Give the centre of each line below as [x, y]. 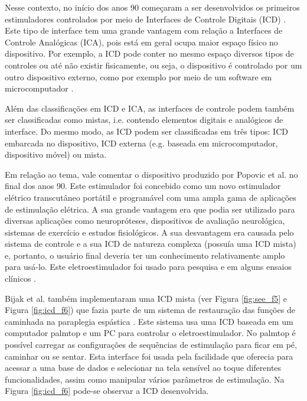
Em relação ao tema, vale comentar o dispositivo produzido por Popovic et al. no [151, 174]
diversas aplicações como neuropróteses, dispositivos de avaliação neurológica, [145, 221]
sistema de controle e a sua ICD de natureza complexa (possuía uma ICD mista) [151, 244]
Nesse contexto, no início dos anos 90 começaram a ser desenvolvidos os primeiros [152, 7]
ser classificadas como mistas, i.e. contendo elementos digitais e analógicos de [144, 120]
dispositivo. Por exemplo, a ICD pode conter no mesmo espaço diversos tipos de [149, 53]
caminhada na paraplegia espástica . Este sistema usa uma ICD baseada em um [149, 321]
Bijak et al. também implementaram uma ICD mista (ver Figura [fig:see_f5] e [146, 298]
